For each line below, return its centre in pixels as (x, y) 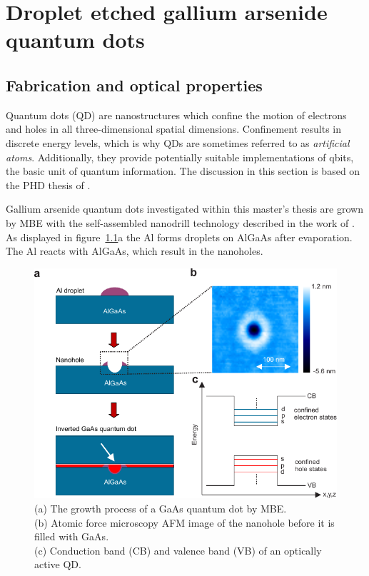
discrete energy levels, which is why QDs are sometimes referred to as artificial (178, 142)
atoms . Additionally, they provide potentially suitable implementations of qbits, (180, 157)
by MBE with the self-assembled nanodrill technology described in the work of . (180, 222)
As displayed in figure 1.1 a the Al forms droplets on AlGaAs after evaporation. (179, 237)
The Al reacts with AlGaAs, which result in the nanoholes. (135, 251)
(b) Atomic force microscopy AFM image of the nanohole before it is (184, 522)
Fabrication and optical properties (134, 85)
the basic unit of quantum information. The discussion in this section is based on (183, 171)
